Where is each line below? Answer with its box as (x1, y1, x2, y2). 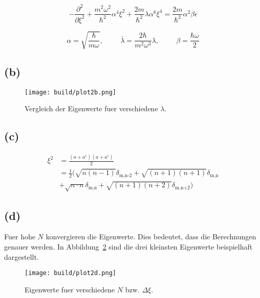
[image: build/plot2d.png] (25, 269, 116, 277)
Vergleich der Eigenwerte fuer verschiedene (25, 103, 158, 114)
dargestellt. (4, 251, 39, 262)
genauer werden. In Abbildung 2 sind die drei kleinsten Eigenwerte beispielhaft (4, 241, 253, 252)
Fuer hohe (4, 231, 35, 242)
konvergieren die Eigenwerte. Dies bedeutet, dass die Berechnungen (46, 231, 256, 242)
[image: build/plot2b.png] (25, 88, 116, 96)
